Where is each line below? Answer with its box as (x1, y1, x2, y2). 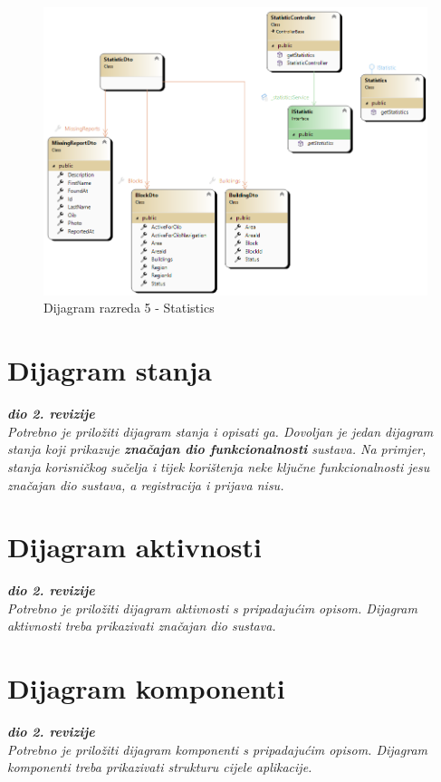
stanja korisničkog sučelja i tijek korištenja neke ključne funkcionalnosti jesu (7, 457, 430, 476)
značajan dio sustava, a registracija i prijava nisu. (7, 475, 284, 494)
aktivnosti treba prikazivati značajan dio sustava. (7, 616, 276, 635)
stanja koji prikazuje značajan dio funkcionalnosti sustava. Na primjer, (7, 439, 427, 459)
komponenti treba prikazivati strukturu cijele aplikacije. (7, 758, 312, 777)
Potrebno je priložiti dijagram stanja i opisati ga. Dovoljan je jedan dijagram (7, 421, 434, 440)
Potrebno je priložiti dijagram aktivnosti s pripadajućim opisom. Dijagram (7, 598, 417, 617)
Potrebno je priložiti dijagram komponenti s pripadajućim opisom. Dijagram (7, 739, 427, 758)
